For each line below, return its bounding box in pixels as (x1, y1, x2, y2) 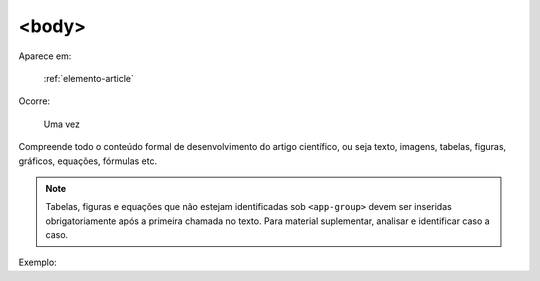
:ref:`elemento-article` (43, 72, 135, 84)
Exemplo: (18, 256, 57, 269)
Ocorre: (18, 95, 50, 107)
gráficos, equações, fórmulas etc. (18, 155, 158, 167)
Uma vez (43, 118, 80, 130)
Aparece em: (18, 50, 72, 62)
